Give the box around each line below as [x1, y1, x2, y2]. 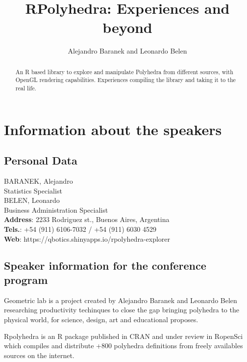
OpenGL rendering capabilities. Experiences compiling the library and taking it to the [15, 76, 236, 84]
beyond [102, 17, 152, 37]
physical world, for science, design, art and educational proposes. [4, 314, 198, 324]
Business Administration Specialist [4, 204, 108, 215]
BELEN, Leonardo [4, 195, 60, 205]
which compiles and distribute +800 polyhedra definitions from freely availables [4, 340, 243, 351]
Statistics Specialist [4, 185, 62, 195]
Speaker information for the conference [4, 257, 206, 273]
